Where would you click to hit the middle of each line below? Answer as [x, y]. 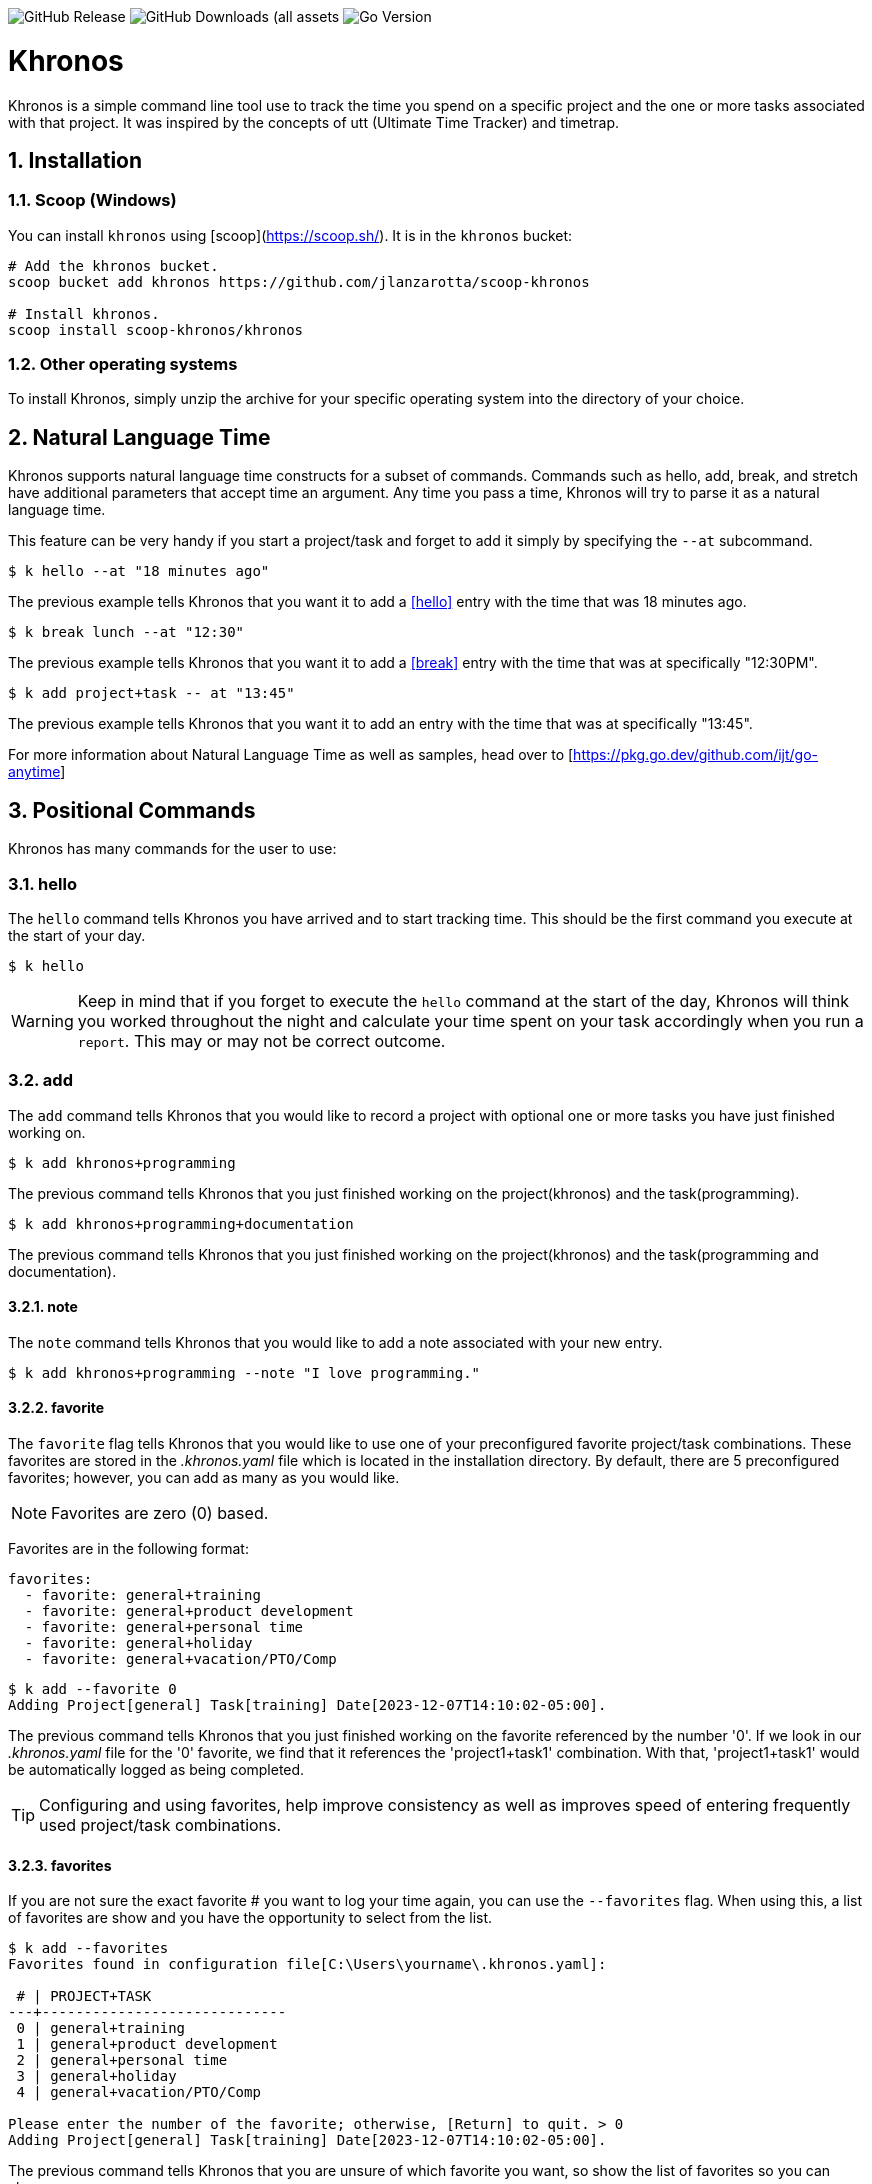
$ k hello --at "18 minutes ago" [139, 571]
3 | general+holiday [96, 2076]
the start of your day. [77, 935]
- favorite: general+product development [189, 1611]
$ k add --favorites [88, 1948]
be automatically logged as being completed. [156, 1770]
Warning [42, 1020]
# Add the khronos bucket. [113, 265]
